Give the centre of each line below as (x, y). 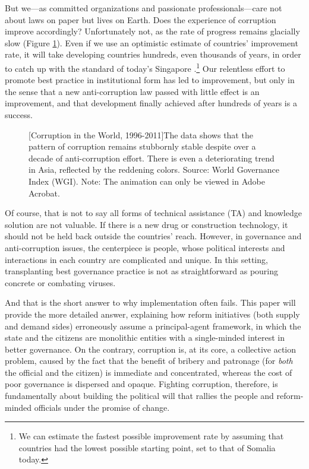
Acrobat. (44, 193)
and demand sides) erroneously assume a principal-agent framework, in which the (153, 326)
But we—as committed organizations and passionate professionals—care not (144, 8)
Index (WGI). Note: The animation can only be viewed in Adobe (147, 181)
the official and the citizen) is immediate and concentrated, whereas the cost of (149, 372)
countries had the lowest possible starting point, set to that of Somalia (147, 447)
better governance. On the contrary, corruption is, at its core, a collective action (151, 349)
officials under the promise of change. (102, 407)
